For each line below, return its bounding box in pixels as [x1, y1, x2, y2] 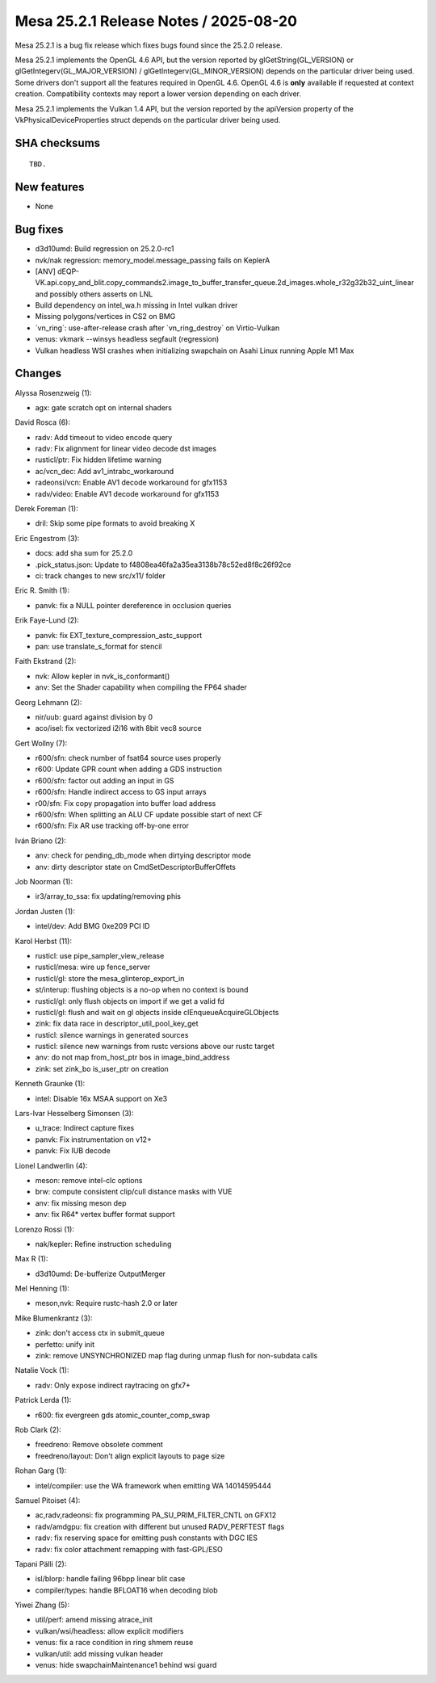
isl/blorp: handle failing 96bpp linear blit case [35, 1574, 186, 1584]
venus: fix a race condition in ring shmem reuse [35, 1638, 194, 1647]
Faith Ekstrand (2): [15, 657, 77, 666]
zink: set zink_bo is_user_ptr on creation [35, 1064, 169, 1073]
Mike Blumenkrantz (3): [15, 1313, 93, 1323]
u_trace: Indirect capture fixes [35, 1123, 135, 1133]
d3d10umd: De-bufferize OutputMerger [35, 1269, 166, 1278]
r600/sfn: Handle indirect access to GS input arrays [35, 787, 207, 797]
